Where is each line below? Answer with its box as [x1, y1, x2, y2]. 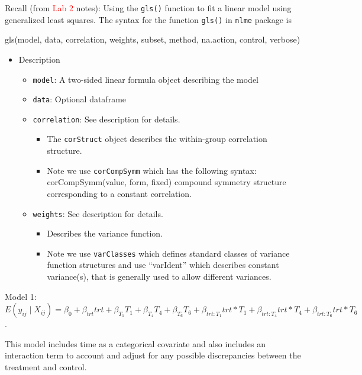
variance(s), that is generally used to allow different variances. [47, 270, 271, 283]
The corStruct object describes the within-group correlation [47, 132, 267, 145]
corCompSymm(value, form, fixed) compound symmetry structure [47, 176, 286, 188]
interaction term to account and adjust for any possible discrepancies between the [5, 349, 301, 361]
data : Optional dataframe [33, 93, 127, 105]
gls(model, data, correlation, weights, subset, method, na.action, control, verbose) [5, 33, 300, 46]
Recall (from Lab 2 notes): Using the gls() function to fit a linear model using [5, 2, 292, 14]
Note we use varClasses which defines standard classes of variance [47, 247, 290, 259]
